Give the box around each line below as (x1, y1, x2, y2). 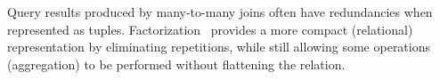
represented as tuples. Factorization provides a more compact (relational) (7, 20, 413, 38)
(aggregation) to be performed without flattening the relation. (7, 54, 346, 73)
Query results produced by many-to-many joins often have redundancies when (7, 3, 433, 20)
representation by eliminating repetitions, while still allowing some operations (7, 37, 431, 56)
